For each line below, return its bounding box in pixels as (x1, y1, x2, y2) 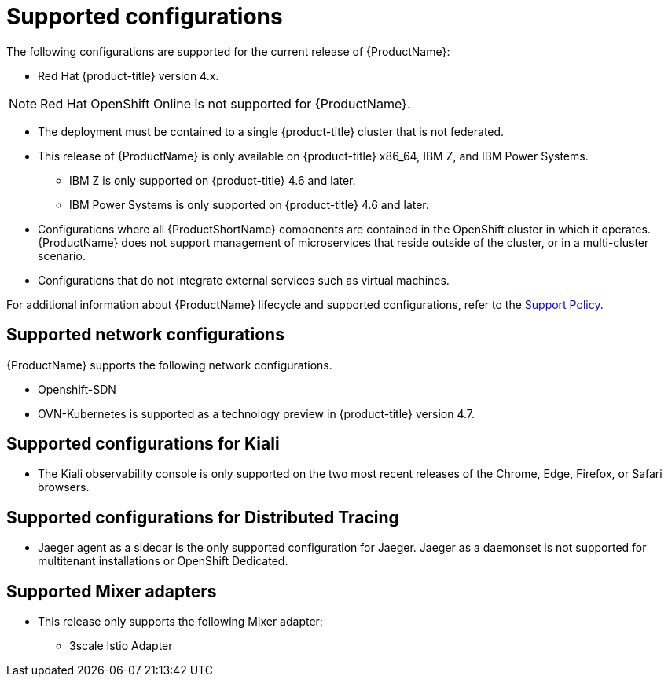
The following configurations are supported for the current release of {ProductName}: (6, 44, 450, 58)
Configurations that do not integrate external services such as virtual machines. (38, 273, 450, 287)
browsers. (38, 480, 90, 494)
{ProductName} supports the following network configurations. (6, 358, 332, 372)
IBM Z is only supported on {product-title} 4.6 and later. (69, 173, 356, 187)
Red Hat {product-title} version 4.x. (38, 68, 219, 83)
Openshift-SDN (38, 382, 116, 396)
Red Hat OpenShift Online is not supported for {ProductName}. (40, 95, 411, 112)
